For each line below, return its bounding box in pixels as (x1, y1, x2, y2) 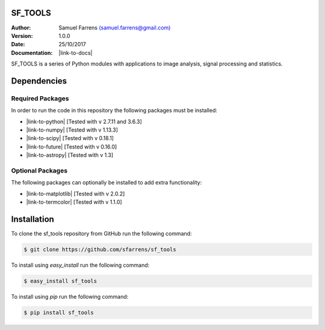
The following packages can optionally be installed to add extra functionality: (11, 179, 202, 186)
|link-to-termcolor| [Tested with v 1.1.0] (26, 198, 123, 206)
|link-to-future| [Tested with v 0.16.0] (26, 143, 117, 150)
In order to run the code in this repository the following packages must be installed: (11, 107, 218, 114)
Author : (11, 24, 31, 31)
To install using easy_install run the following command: (11, 261, 150, 269)
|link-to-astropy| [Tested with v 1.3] (26, 151, 114, 159)
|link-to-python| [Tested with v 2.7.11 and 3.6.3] (26, 118, 143, 125)
